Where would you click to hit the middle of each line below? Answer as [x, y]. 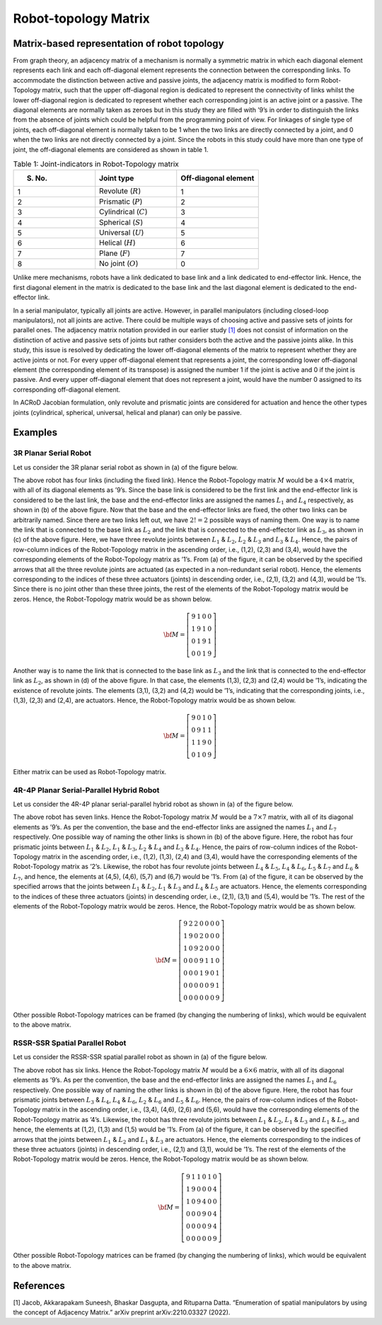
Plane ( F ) [115, 253]
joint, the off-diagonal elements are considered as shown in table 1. [111, 149]
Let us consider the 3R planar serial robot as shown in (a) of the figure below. [126, 467]
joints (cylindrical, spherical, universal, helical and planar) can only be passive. [127, 412]
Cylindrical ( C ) [123, 212]
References [39, 1286]
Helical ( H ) [117, 243]
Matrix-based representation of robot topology [118, 43]
